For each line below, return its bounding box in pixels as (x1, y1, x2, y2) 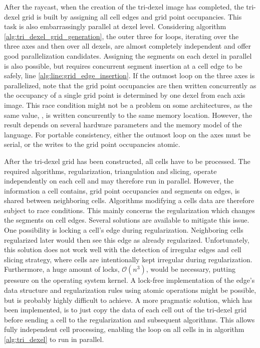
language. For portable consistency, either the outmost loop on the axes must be (4, 129, 250, 139)
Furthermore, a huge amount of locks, (4, 264, 120, 274)
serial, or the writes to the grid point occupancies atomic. (4, 139, 180, 149)
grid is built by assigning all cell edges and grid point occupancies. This (22, 11, 242, 22)
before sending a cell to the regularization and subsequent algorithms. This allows (4, 314, 255, 324)
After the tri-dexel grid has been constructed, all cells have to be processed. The (4, 155, 250, 166)
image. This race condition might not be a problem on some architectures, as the (4, 99, 252, 110)
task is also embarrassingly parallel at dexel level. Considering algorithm (4, 21, 226, 32)
